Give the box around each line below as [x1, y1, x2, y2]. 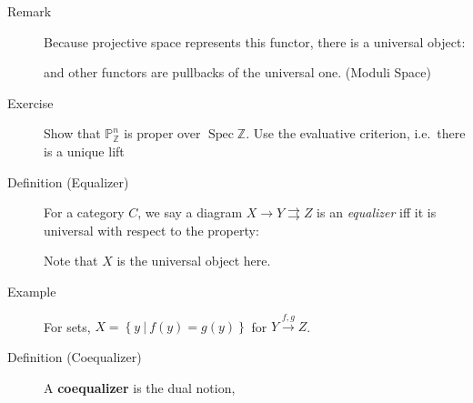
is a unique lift [44, 141, 125, 160]
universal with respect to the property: [44, 220, 259, 239]
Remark [7, 2, 52, 20]
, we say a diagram [137, 203, 243, 222]
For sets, [44, 317, 91, 336]
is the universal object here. [116, 251, 271, 270]
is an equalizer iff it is [317, 203, 437, 222]
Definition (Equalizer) [7, 172, 129, 191]
